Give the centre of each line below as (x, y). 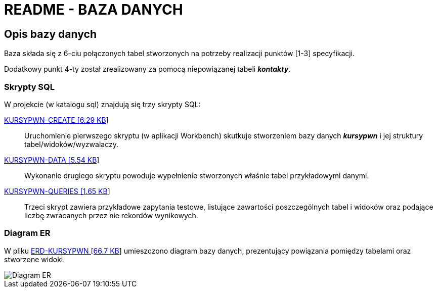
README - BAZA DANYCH (94, 10)
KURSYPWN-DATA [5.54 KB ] (52, 160)
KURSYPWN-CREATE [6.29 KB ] (56, 120)
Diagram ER (27, 233)
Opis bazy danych (50, 34)
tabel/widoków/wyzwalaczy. (71, 144)
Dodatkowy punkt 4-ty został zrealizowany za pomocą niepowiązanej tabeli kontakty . (147, 69)
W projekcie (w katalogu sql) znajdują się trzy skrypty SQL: (102, 104)
